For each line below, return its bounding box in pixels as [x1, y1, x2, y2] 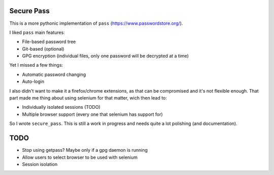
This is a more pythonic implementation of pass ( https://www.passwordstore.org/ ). [9, 20, 183, 26]
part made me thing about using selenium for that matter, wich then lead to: [9, 95, 167, 101]
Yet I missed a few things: [9, 62, 63, 68]
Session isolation [22, 161, 58, 167]
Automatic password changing [22, 71, 86, 77]
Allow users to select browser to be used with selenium [22, 154, 138, 160]
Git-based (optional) [22, 46, 64, 52]
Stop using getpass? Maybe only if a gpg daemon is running [22, 147, 148, 153]
